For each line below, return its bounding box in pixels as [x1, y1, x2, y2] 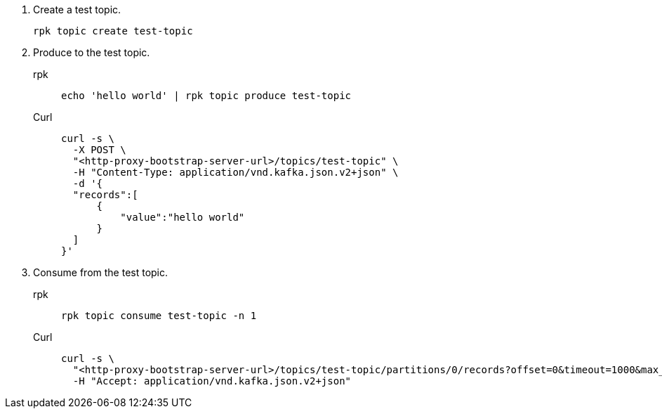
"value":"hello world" [120, 212, 245, 223]
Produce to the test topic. [33, 46, 150, 58]
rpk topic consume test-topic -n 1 [61, 310, 257, 321]
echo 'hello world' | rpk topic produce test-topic [61, 90, 352, 101]
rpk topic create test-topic [33, 25, 193, 37]
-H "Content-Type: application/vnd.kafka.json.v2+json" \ [72, 167, 399, 178]
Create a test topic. [33, 4, 121, 15]
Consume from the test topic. [33, 266, 168, 278]
